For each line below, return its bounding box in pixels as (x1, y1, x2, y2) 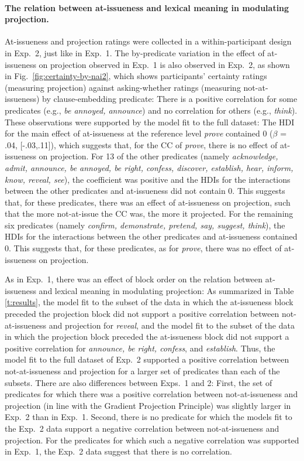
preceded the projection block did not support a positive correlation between (5, 308, 279, 320)
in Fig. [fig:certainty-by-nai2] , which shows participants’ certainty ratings (5, 70, 267, 82)
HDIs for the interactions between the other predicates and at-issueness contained (5, 230, 298, 243)
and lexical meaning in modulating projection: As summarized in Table (39, 284, 294, 296)
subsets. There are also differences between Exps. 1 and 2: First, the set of (5, 376, 272, 388)
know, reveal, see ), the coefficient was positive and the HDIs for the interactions (5, 173, 291, 185)
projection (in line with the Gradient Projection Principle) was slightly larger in (5, 399, 291, 411)
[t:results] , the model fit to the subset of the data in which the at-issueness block (5, 296, 293, 308)
